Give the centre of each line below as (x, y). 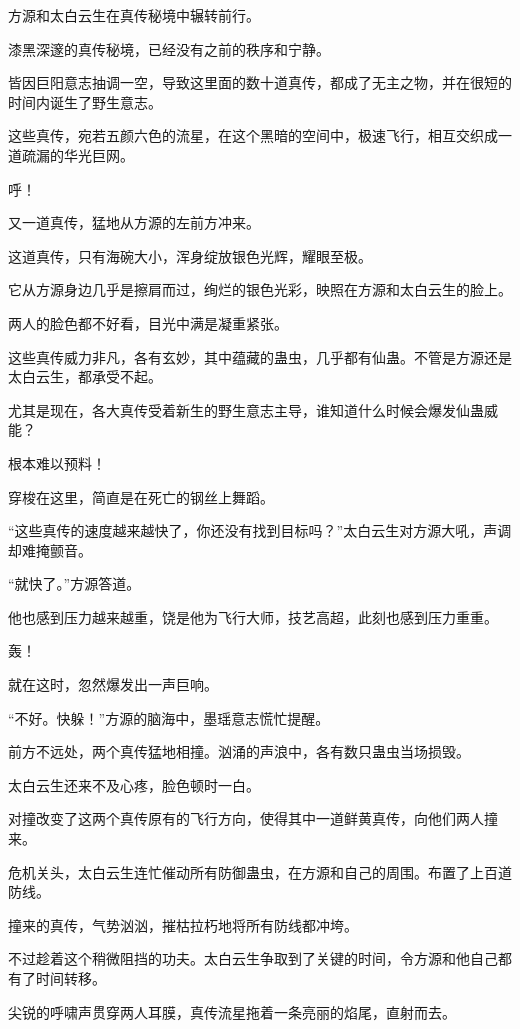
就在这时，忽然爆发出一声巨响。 (113, 684)
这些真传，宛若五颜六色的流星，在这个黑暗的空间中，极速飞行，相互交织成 (253, 135)
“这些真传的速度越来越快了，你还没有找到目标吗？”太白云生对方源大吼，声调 (260, 530)
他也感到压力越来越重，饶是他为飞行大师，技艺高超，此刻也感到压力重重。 (253, 616)
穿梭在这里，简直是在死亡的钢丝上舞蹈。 (141, 496)
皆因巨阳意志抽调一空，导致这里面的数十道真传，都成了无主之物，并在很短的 (260, 82)
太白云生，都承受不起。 (85, 376)
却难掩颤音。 (50, 549)
